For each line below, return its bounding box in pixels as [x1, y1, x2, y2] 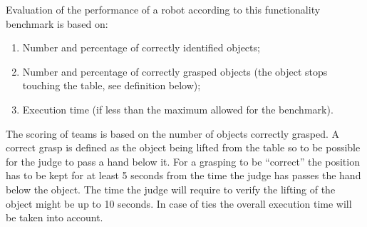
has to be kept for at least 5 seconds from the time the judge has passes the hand [6, 168, 361, 183]
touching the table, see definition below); [22, 78, 201, 93]
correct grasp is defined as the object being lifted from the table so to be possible [6, 140, 361, 155]
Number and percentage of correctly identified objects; [22, 40, 260, 55]
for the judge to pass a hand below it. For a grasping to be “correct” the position [6, 153, 360, 168]
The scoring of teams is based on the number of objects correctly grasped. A [6, 126, 340, 141]
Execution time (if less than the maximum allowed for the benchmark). [22, 101, 334, 116]
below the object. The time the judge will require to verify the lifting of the [6, 181, 336, 196]
